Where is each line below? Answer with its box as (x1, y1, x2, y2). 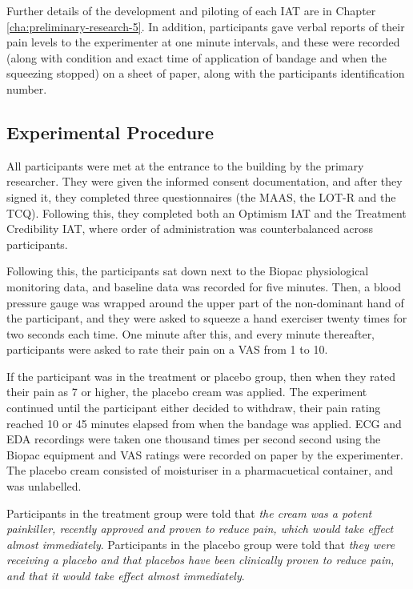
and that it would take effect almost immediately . (6, 567, 245, 584)
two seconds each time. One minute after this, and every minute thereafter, (6, 325, 375, 342)
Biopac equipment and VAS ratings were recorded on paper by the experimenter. (6, 446, 403, 463)
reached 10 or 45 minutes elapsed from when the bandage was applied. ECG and (6, 415, 402, 431)
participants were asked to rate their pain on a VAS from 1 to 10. (6, 341, 328, 358)
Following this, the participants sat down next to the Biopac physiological (6, 262, 369, 279)
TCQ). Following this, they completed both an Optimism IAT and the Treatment (6, 204, 407, 221)
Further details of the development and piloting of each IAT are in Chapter (6, 2, 376, 18)
